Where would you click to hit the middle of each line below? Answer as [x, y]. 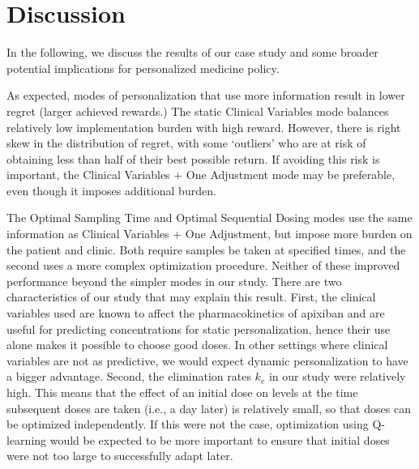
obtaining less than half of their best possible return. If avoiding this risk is [193, 158]
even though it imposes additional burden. [111, 190]
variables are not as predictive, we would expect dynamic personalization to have [207, 360]
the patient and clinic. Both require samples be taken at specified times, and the [206, 249]
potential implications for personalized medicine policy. [143, 68]
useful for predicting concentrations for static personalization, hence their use [199, 328]
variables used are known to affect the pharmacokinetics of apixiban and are [196, 313]
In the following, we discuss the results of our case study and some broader [192, 52]
